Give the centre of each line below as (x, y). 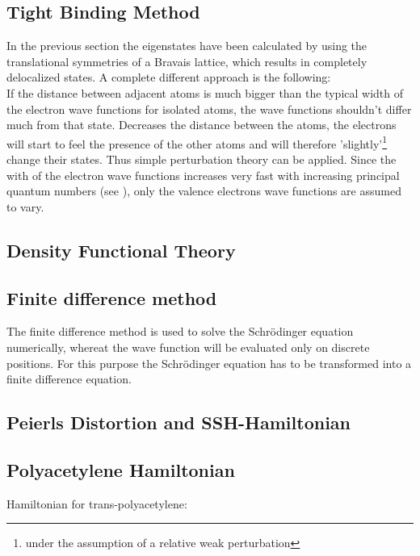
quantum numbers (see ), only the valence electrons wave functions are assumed (204, 191)
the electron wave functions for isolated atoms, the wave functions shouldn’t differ (209, 109)
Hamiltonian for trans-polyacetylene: (97, 503)
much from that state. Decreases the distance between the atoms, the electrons (202, 125)
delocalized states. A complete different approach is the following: (169, 77)
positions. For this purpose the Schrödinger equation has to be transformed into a (209, 363)
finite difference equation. (69, 379)
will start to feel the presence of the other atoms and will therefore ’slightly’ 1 (197, 142)
